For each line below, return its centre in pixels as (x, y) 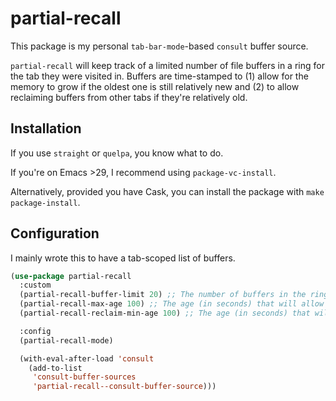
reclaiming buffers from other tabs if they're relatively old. (129, 97)
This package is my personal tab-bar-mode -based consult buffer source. (159, 46)
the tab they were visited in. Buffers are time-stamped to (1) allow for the (159, 76)
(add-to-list (55, 368)
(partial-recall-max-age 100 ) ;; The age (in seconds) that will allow (172, 304)
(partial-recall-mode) (66, 340)
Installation (46, 128)
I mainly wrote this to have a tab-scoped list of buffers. (123, 258)
